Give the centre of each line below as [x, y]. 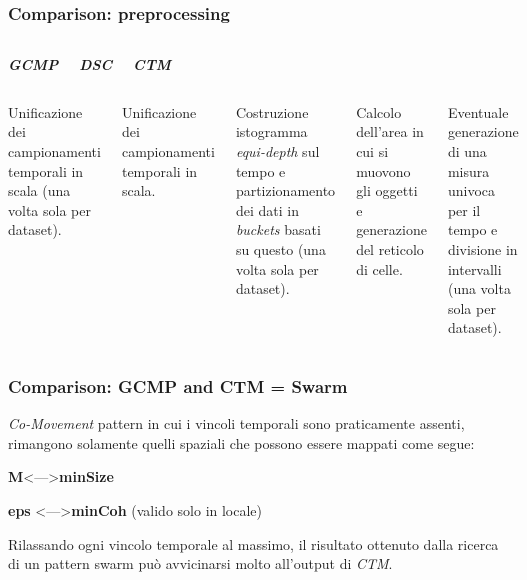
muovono [383, 170]
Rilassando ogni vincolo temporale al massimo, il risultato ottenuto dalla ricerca [253, 543]
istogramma [271, 131]
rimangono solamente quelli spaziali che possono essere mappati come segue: [241, 442]
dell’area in [390, 131]
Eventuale [478, 111]
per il [464, 209]
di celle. [379, 268]
